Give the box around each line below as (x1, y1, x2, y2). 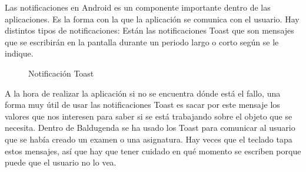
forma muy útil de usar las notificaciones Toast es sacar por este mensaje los (5, 98, 280, 111)
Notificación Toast (28, 67, 94, 79)
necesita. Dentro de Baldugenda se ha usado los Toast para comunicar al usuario (5, 121, 295, 134)
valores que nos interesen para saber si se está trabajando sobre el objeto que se (5, 110, 292, 122)
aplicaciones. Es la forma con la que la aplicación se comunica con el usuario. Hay (5, 12, 300, 25)
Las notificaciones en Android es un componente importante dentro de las (5, 1, 271, 13)
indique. (5, 47, 34, 59)
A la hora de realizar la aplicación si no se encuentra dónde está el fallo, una (5, 87, 281, 99)
